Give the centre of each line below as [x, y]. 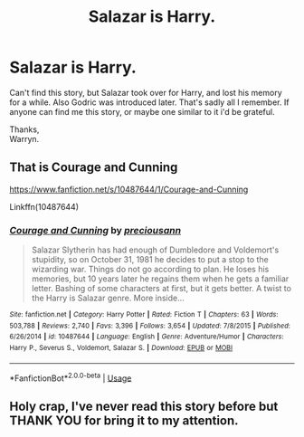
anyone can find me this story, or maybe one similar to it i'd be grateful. [142, 111]
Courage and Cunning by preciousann [95, 230]
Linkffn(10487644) [44, 206]
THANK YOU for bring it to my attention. [124, 420]
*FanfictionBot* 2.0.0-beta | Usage [71, 377]
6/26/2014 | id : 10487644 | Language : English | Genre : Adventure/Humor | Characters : [147, 337]
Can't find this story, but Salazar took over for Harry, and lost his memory [146, 92]
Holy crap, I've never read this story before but [144, 406]
